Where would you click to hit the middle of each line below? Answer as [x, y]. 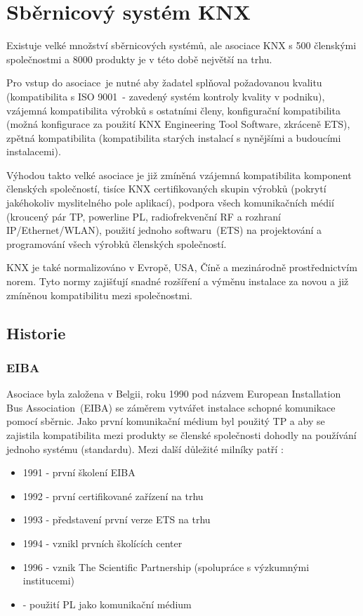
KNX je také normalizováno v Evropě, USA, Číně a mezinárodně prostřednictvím [182, 267]
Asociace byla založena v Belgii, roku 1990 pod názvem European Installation [174, 394]
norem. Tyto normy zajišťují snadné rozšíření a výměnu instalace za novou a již [178, 281]
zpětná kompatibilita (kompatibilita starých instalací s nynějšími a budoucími [174, 137]
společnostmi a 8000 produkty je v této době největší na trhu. [139, 59]
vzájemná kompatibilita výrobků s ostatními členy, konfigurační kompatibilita [173, 110]
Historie [36, 333]
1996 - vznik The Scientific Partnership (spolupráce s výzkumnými [166, 566]
